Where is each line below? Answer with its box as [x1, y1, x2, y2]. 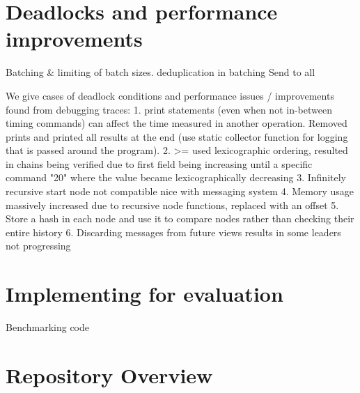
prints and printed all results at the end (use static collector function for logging [6, 129, 348, 144]
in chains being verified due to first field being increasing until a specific [6, 156, 313, 171]
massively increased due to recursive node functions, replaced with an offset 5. [6, 197, 339, 212]
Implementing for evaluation [6, 279, 283, 308]
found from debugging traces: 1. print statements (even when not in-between [6, 102, 332, 116]
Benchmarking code [6, 320, 90, 334]
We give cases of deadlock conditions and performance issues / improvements [6, 88, 334, 102]
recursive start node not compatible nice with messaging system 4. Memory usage [6, 184, 354, 199]
